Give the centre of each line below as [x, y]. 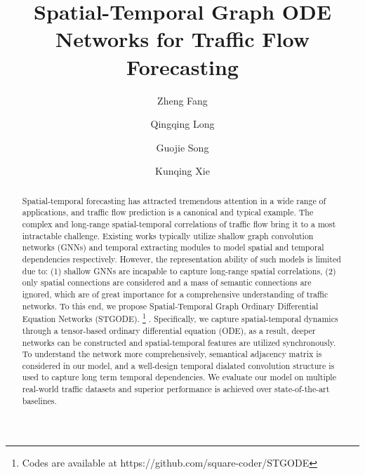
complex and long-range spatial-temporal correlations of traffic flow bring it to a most [179, 223]
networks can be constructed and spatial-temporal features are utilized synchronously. [179, 342]
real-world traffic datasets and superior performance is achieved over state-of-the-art [176, 389]
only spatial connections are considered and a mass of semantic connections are [167, 282]
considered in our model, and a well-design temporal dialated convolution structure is [178, 365]
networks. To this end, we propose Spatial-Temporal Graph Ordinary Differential [170, 306]
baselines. [39, 400]
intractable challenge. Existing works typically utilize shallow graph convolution [168, 235]
